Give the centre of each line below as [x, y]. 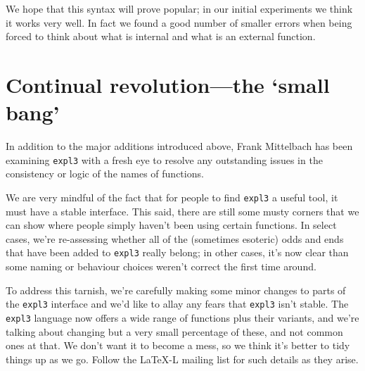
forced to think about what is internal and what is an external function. [161, 36]
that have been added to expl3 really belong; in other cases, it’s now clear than [177, 252]
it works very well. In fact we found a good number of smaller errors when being [179, 22]
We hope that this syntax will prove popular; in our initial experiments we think [179, 8]
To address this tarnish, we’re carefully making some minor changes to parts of [176, 290]
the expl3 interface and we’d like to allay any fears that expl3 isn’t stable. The [177, 304]
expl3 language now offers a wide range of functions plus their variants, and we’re [182, 317]
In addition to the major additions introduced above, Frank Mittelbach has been [179, 146]
